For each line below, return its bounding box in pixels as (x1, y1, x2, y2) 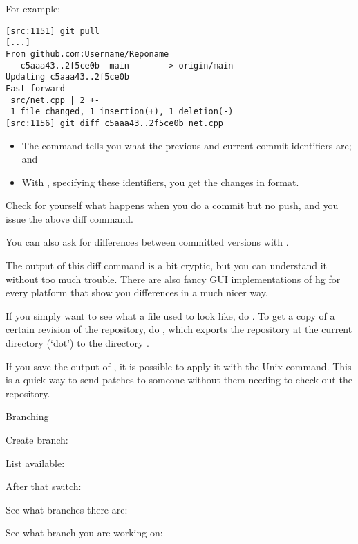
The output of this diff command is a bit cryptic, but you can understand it (6, 258, 328, 273)
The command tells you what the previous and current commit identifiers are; (21, 138, 352, 152)
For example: (6, 1, 61, 15)
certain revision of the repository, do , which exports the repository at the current (6, 322, 352, 336)
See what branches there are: (6, 502, 128, 516)
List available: (6, 455, 65, 470)
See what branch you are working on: (6, 525, 163, 540)
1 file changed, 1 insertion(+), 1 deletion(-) (10, 107, 234, 117)
